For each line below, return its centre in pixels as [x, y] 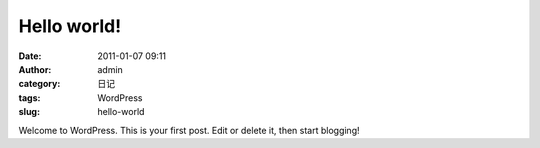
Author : [35, 69]
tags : [29, 97]
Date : [30, 56]
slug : [29, 112]
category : [39, 84]
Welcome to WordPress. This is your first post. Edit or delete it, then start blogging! [189, 130]
